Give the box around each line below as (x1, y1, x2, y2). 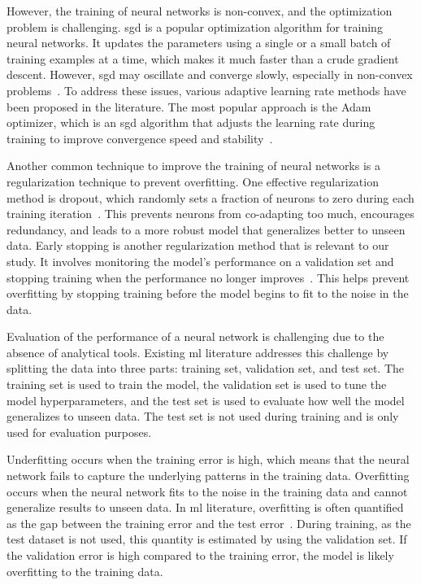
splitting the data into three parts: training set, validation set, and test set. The (7, 360, 405, 377)
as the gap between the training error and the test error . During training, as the (7, 514, 411, 531)
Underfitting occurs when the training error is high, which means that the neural (7, 451, 410, 468)
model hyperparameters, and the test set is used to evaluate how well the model (7, 391, 405, 408)
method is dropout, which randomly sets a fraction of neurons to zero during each (7, 189, 414, 206)
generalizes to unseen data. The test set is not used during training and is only (7, 408, 399, 425)
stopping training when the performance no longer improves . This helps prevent (7, 268, 410, 286)
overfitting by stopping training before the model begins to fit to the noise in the (7, 285, 409, 302)
